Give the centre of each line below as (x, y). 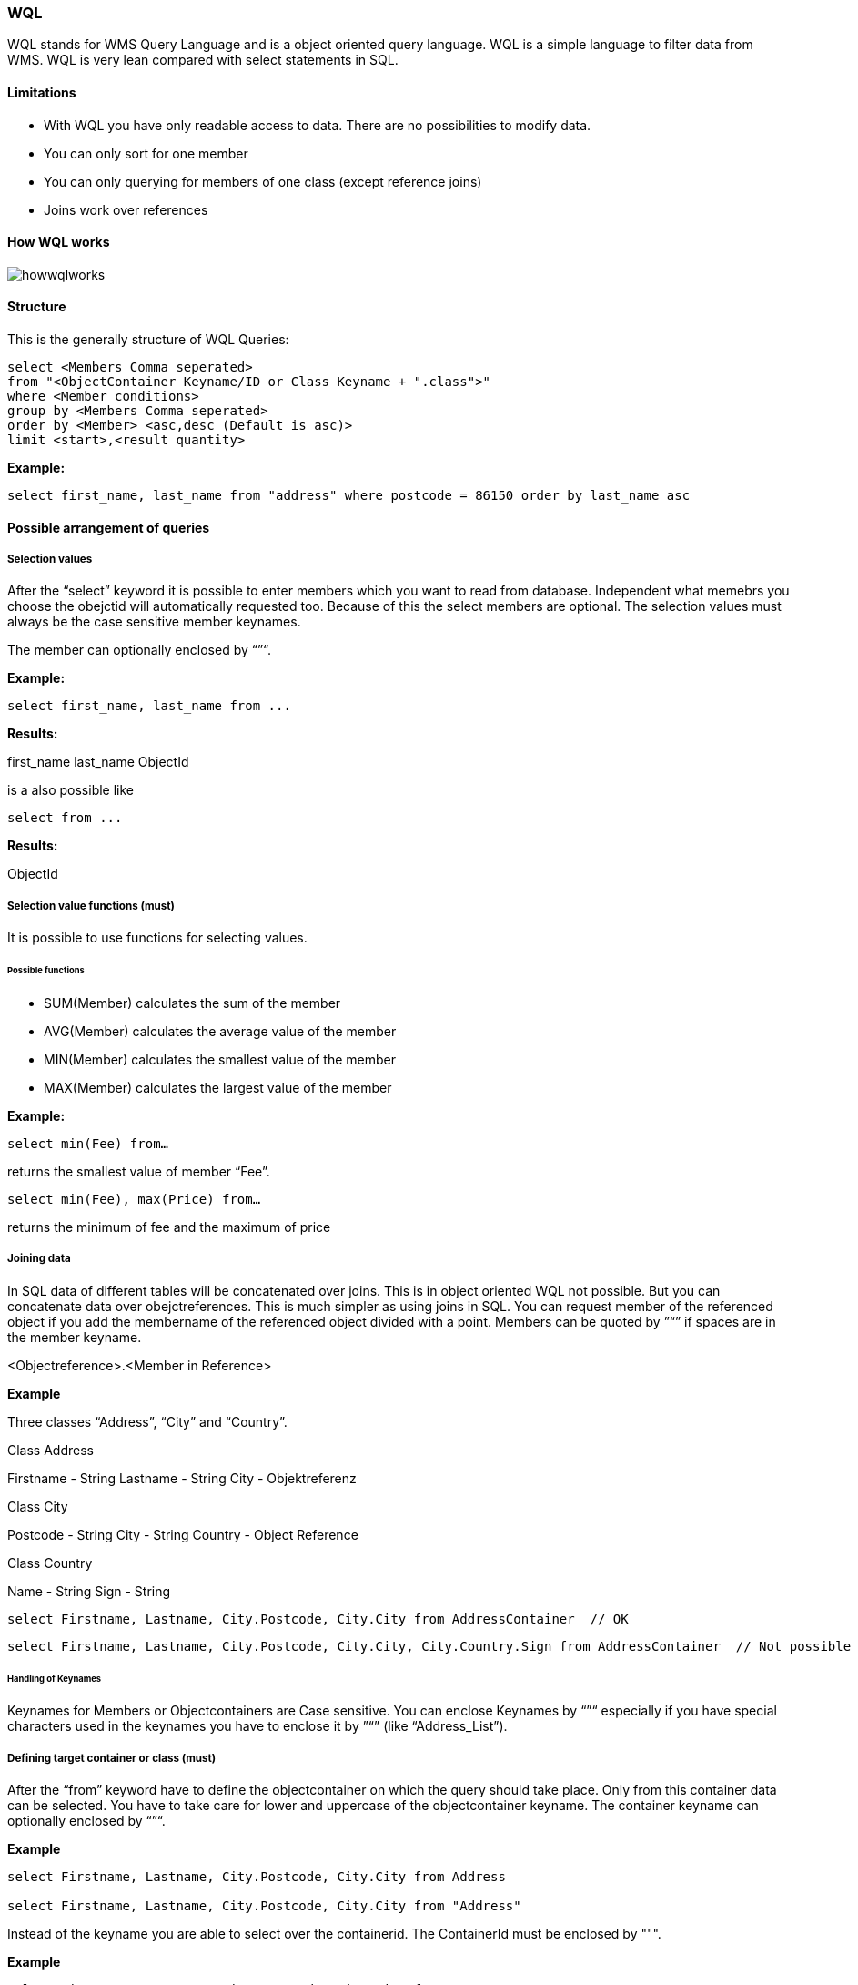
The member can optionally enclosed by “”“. (140, 650)
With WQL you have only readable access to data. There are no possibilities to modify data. (318, 125)
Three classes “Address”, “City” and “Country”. (147, 1421)
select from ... (65, 818)
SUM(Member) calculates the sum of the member (192, 1003)
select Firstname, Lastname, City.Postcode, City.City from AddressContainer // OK (318, 1619)
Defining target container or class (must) (112, 1758)
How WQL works (59, 242)
